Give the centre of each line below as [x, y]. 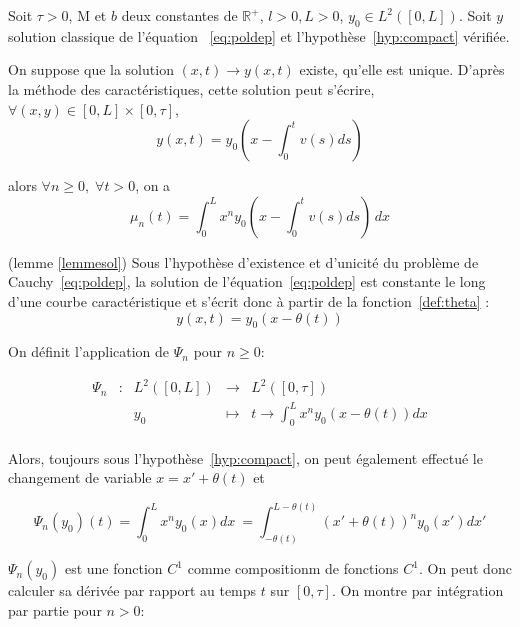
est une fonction [113, 568]
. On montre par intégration [417, 590]
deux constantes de [179, 15]
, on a [153, 185]
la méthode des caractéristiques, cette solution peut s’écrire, [191, 88]
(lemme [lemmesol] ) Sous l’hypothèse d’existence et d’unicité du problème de [243, 261]
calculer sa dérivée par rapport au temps [132, 590]
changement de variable [80, 477]
